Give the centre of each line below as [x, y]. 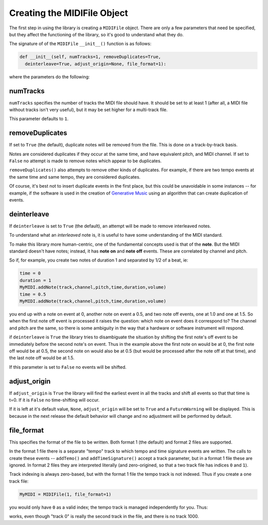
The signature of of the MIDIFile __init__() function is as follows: [80, 44]
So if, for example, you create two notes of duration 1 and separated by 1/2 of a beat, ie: [99, 260]
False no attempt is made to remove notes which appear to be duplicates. [85, 161]
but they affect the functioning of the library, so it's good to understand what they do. [96, 34]
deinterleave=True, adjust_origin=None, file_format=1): [96, 64]
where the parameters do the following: [50, 76]
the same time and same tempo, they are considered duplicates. [75, 177]
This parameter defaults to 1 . [39, 119]
